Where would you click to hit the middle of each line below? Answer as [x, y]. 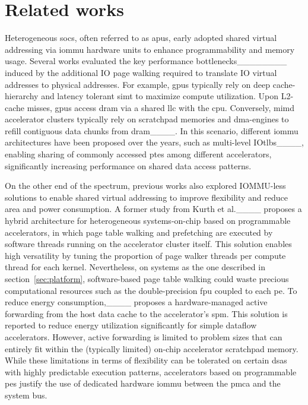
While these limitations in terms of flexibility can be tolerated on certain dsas [146, 360]
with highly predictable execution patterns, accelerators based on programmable [151, 371]
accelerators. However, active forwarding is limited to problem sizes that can [144, 336]
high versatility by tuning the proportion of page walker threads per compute [145, 255]
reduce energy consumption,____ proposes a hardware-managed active [136, 302]
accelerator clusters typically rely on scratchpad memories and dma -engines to [147, 119]
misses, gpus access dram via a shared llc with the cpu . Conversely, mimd [161, 107]
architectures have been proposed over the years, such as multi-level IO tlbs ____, [154, 142]
